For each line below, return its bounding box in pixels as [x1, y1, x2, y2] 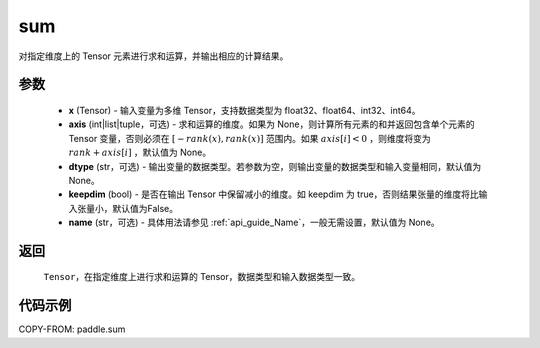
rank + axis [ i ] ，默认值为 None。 [68, 146, 212, 159]
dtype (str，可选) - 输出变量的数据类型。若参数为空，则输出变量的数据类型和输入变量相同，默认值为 [68, 160, 482, 172]
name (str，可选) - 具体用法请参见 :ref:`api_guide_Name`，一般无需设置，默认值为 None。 [68, 216, 440, 229]
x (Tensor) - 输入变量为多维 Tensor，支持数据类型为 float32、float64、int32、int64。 [68, 104, 421, 116]
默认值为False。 [111, 202, 179, 214]
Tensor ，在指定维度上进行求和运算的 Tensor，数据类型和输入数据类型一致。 [43, 271, 360, 283]
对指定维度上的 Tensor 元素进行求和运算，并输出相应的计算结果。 [18, 50, 289, 62]
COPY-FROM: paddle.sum [18, 323, 126, 335]
